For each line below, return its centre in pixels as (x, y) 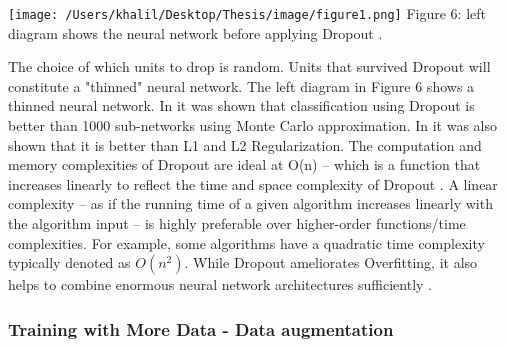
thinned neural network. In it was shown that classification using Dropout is (241, 105)
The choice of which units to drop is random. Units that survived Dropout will (249, 66)
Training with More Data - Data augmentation (201, 328)
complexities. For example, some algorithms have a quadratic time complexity (246, 242)
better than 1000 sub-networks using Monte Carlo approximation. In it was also (253, 125)
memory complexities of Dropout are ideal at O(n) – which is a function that (244, 164)
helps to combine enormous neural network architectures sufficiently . (220, 284)
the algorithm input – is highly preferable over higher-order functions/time (237, 223)
